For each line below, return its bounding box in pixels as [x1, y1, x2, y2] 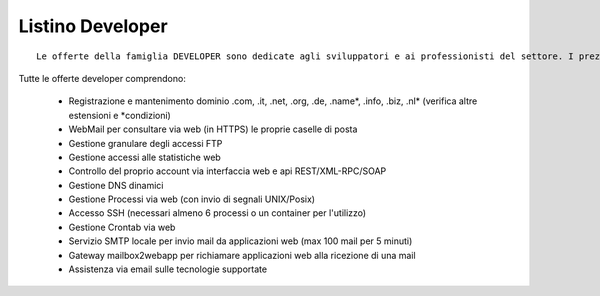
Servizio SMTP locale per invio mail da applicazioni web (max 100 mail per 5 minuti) [68, 235, 413, 247]
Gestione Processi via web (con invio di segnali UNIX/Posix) [68, 193, 315, 205]
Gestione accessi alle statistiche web [68, 151, 222, 163]
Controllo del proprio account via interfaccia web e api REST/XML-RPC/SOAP [68, 165, 387, 177]
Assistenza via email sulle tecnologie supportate [68, 263, 268, 275]
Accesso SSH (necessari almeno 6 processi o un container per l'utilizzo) [68, 207, 367, 219]
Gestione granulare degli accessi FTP [68, 137, 223, 149]
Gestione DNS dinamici [68, 179, 164, 191]
